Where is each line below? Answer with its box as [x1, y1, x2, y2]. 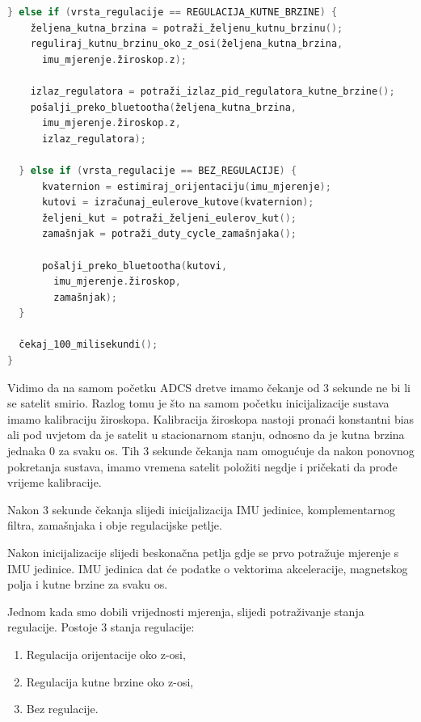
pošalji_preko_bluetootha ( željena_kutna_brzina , [30, 101, 297, 113]
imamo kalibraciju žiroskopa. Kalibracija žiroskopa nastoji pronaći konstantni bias [7, 410, 415, 427]
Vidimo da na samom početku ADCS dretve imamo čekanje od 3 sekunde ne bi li [7, 378, 410, 395]
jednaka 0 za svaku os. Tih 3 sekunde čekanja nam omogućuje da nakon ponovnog [7, 442, 415, 459]
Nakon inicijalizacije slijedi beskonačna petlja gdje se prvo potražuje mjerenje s [7, 544, 399, 560]
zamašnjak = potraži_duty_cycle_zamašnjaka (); [41, 228, 297, 240]
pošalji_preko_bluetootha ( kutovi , [41, 260, 228, 272]
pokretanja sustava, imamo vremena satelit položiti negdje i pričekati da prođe [7, 458, 398, 475]
